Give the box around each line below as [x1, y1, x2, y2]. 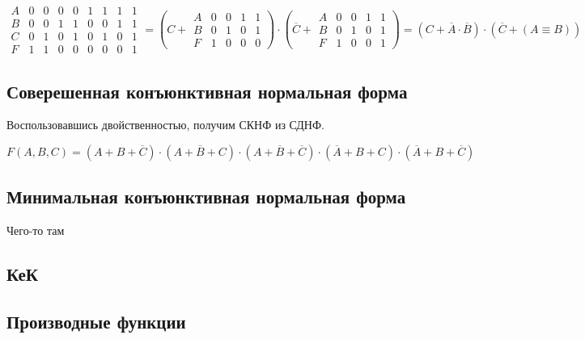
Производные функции [6, 308, 186, 333]
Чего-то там [6, 222, 65, 239]
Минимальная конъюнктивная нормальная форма [6, 184, 406, 209]
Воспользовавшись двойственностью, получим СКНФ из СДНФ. [6, 116, 324, 133]
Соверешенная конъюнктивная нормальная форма [6, 78, 408, 103]
